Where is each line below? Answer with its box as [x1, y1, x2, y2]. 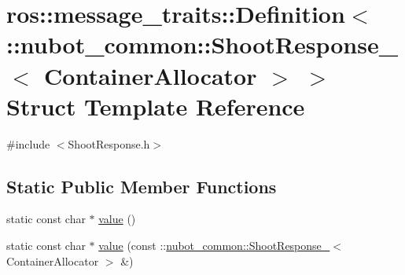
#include [6, 135, 50, 152]
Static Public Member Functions [6, 174, 277, 198]
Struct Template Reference [6, 90, 305, 122]
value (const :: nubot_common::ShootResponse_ [98, 237, 330, 254]
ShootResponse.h [68, 135, 150, 152]
